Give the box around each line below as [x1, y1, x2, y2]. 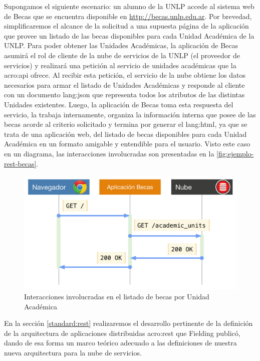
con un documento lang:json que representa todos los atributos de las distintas [4, 89, 245, 100]
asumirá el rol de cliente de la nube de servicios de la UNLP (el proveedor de [4, 50, 240, 60]
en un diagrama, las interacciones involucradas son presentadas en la [4, 148, 214, 158]
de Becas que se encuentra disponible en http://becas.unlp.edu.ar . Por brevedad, [4, 11, 252, 21]
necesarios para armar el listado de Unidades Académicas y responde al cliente [4, 79, 245, 90]
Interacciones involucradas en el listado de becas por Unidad [24, 291, 209, 301]
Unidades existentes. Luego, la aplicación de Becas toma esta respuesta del [4, 99, 233, 109]
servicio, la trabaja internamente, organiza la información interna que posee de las [4, 109, 256, 119]
